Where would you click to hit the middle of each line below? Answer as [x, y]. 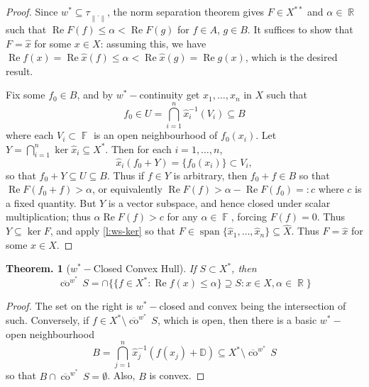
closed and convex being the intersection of [253, 306]
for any [182, 217]
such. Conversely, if [48, 320]
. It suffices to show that [300, 29]
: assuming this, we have [153, 43]
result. [20, 71]
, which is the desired [291, 57]
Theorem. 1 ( [38, 268]
